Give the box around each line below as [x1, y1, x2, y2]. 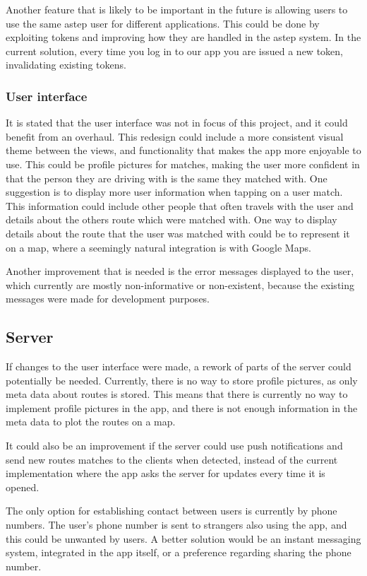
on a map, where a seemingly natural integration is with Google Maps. [6, 240, 311, 254]
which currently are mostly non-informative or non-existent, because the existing [6, 277, 355, 292]
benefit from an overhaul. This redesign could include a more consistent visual [6, 129, 344, 143]
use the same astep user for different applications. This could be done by [6, 16, 320, 30]
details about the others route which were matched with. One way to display [6, 212, 337, 227]
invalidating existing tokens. [6, 57, 126, 72]
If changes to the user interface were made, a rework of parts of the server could [6, 359, 351, 374]
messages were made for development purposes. [6, 291, 210, 306]
